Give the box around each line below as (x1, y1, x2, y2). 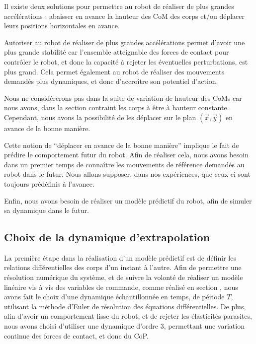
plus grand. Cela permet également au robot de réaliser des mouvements (4, 66, 225, 76)
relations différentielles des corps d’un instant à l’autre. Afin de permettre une (4, 262, 242, 273)
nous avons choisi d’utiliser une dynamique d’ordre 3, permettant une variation (4, 321, 245, 331)
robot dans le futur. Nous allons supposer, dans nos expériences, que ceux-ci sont (4, 169, 251, 179)
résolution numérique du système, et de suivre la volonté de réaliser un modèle (4, 272, 243, 282)
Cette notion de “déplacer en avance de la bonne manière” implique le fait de (4, 139, 239, 150)
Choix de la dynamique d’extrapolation (4, 229, 210, 245)
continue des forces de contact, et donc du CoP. (4, 330, 149, 341)
